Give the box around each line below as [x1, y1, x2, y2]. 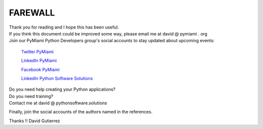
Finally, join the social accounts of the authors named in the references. [9, 109, 153, 115]
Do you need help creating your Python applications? [9, 86, 115, 92]
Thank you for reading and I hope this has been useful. [9, 24, 119, 30]
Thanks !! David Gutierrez [9, 118, 60, 124]
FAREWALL [9, 7, 55, 18]
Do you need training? [9, 93, 54, 99]
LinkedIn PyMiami [21, 58, 57, 64]
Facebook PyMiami [21, 66, 60, 72]
